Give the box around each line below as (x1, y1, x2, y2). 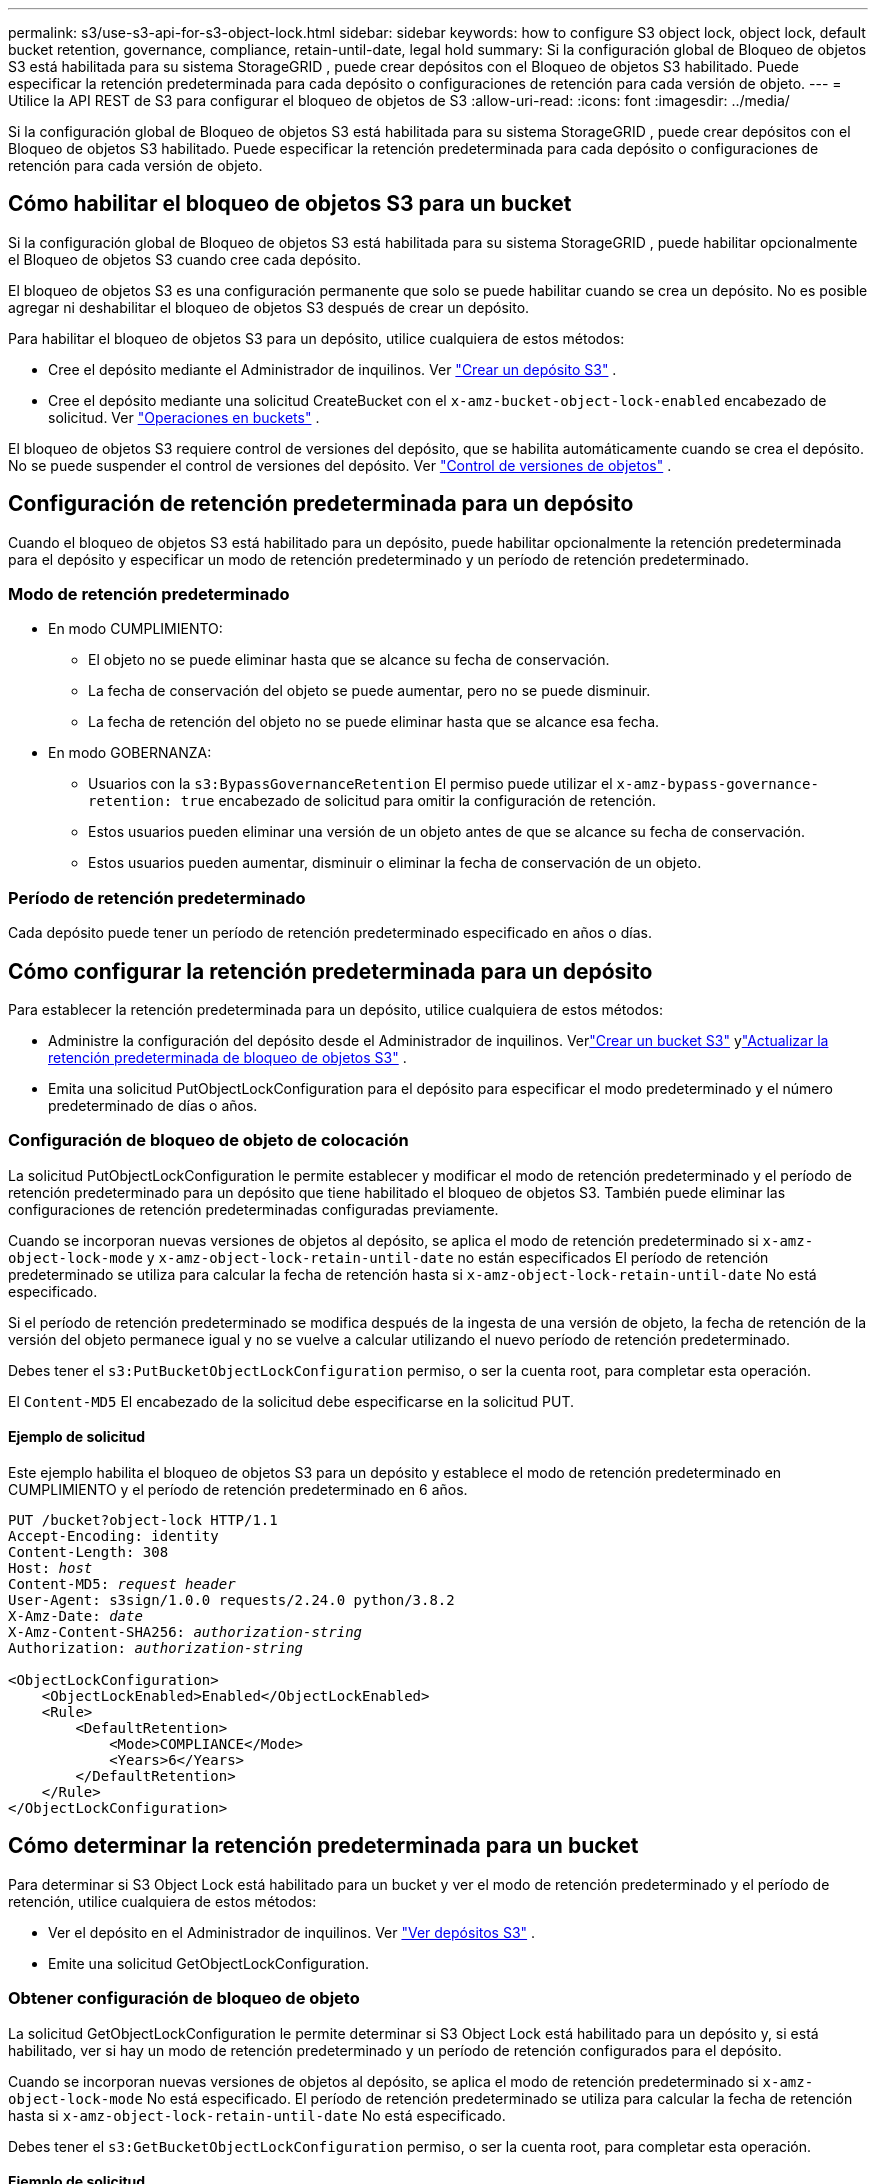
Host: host (8, 1560, 93, 1576)
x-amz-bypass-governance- (616, 776, 819, 793)
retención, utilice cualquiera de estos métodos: (8, 1892, 317, 1910)
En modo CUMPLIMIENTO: (48, 620, 223, 638)
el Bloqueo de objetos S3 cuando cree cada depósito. (8, 250, 362, 268)
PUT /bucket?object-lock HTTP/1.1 (8, 1512, 278, 1528)
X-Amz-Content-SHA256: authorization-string (8, 1624, 363, 1640)
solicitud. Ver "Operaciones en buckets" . (48, 408, 320, 426)
